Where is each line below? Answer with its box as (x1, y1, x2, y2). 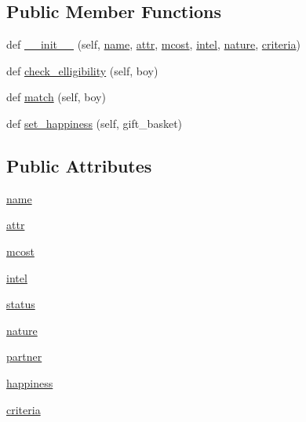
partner (6, 348, 42, 365)
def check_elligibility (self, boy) (6, 62, 158, 78)
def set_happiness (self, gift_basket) (6, 115, 183, 131)
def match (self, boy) (6, 89, 106, 105)
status (6, 296, 35, 312)
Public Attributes (6, 153, 152, 177)
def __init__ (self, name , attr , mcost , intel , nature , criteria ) (6, 36, 301, 53)
